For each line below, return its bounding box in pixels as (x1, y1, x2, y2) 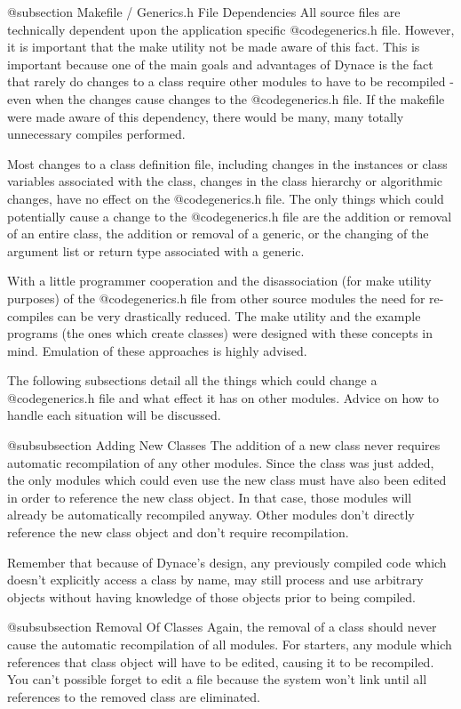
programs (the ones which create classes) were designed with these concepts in (7, 324, 433, 342)
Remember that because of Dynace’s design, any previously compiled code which (7, 552, 447, 571)
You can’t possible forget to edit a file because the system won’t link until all (7, 670, 427, 689)
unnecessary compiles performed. (7, 125, 186, 143)
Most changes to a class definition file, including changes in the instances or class (7, 154, 448, 173)
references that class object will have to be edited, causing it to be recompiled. (7, 652, 434, 671)
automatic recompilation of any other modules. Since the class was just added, (7, 453, 434, 471)
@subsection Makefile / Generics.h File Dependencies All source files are (7, 3, 401, 20)
